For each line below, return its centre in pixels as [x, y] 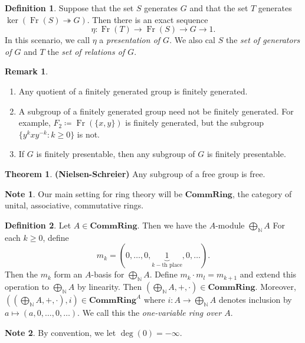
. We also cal [192, 40]
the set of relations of [86, 51]
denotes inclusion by [255, 299]
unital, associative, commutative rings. [74, 205]
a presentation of [130, 40]
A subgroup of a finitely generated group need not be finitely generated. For [156, 111]
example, [35, 122]
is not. [88, 134]
